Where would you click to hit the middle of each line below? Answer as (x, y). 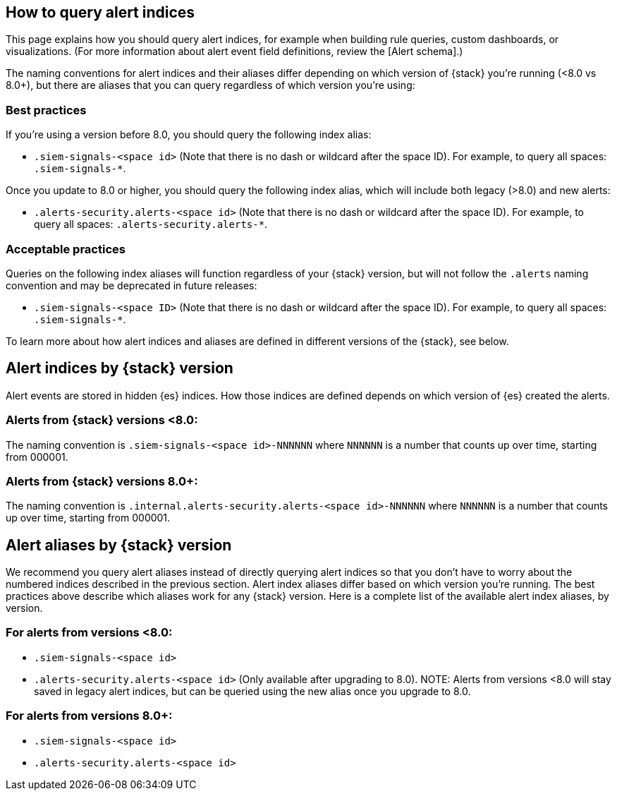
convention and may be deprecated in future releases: (132, 285)
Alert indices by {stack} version (120, 368)
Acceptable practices (66, 249)
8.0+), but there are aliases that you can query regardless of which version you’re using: (210, 85)
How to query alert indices (100, 12)
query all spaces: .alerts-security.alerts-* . (151, 224)
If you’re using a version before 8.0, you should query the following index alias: (189, 135)
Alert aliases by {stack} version (119, 545)
